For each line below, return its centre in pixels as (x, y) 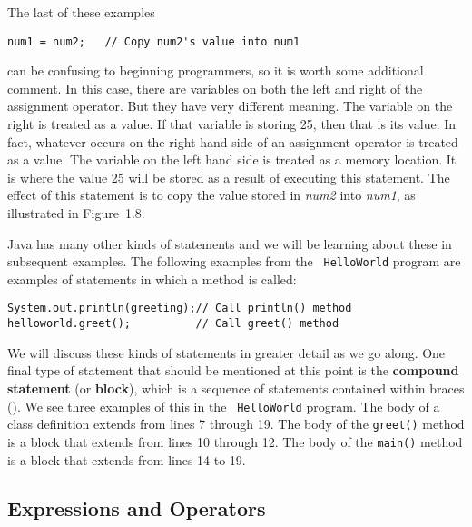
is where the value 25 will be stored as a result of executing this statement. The (229, 177)
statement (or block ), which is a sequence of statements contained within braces (236, 388)
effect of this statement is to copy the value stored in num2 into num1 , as (211, 195)
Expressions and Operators (137, 508)
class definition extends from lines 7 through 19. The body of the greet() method (236, 424)
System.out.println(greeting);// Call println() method (180, 308)
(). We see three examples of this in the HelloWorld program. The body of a (224, 406)
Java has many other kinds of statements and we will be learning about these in (230, 243)
